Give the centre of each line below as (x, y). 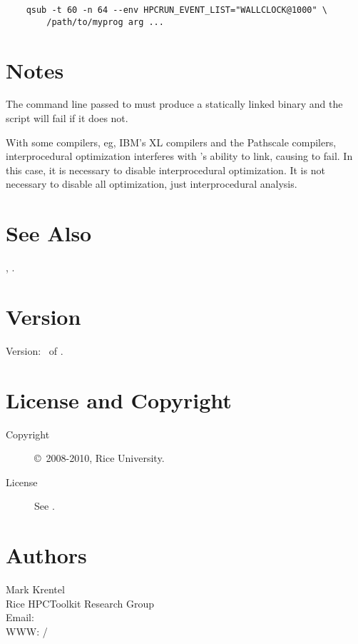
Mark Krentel (35, 589)
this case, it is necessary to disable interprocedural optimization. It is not (165, 170)
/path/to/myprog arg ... (105, 22)
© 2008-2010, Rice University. (99, 458)
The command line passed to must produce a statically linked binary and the (174, 104)
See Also (49, 233)
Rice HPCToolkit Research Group (80, 603)
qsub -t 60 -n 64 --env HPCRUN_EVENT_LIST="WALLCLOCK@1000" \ (177, 10)
